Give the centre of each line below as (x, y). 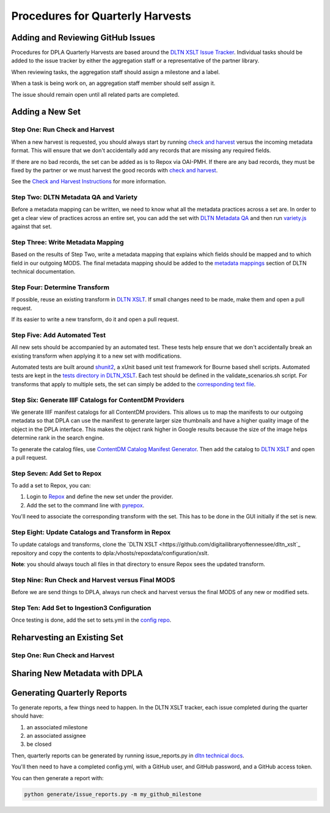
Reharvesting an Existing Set (67, 638)
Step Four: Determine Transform (61, 287)
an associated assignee (56, 736)
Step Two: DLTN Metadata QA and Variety (74, 197)
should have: (28, 716)
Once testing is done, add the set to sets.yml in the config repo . (91, 620)
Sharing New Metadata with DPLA (77, 673)
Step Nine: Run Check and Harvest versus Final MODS (93, 579)
